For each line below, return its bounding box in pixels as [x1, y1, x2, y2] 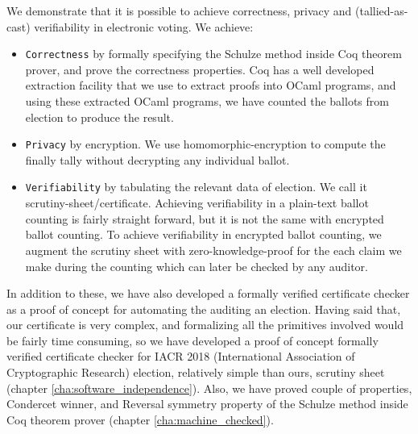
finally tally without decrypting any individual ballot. [25, 151, 290, 168]
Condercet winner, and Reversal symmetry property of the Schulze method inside [6, 395, 408, 412]
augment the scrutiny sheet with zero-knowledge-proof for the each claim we [25, 241, 402, 258]
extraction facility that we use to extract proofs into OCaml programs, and [25, 77, 396, 94]
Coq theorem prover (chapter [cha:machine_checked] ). [6, 411, 274, 428]
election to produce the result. [25, 108, 174, 125]
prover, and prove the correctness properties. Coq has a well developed [25, 61, 375, 77]
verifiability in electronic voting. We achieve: [34, 18, 254, 35]
